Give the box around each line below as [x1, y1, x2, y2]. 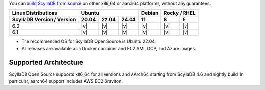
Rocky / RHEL [163, 10, 196, 17]
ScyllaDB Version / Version [12, 16, 76, 23]
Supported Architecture [9, 58, 83, 66]
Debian [141, 10, 159, 17]
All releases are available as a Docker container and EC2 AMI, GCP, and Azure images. [21, 45, 196, 51]
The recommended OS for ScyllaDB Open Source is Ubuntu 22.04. [21, 38, 156, 44]
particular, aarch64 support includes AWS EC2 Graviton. [9, 78, 123, 84]
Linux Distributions [12, 10, 57, 17]
